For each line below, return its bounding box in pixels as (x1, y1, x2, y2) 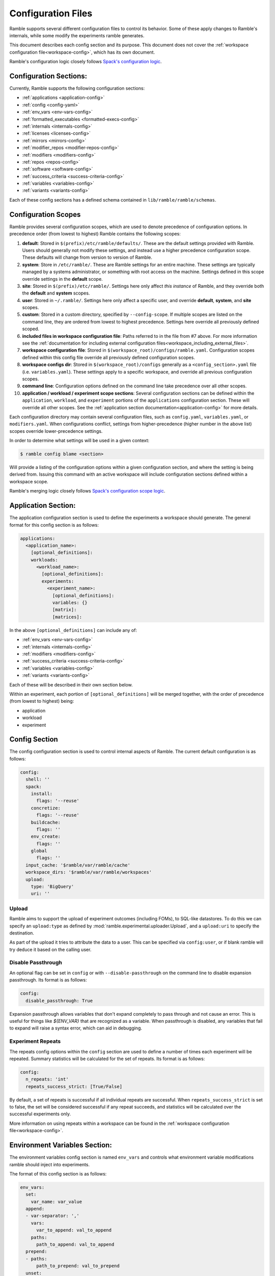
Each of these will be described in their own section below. (9, 681, 133, 688)
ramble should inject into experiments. (9, 1161, 90, 1167)
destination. (9, 929, 34, 936)
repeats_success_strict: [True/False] (25, 1084, 122, 1089)
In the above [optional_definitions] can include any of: (9, 627, 137, 633)
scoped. (22, 326, 40, 332)
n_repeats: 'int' (25, 1076, 69, 1082)
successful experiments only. (9, 1111, 71, 1117)
